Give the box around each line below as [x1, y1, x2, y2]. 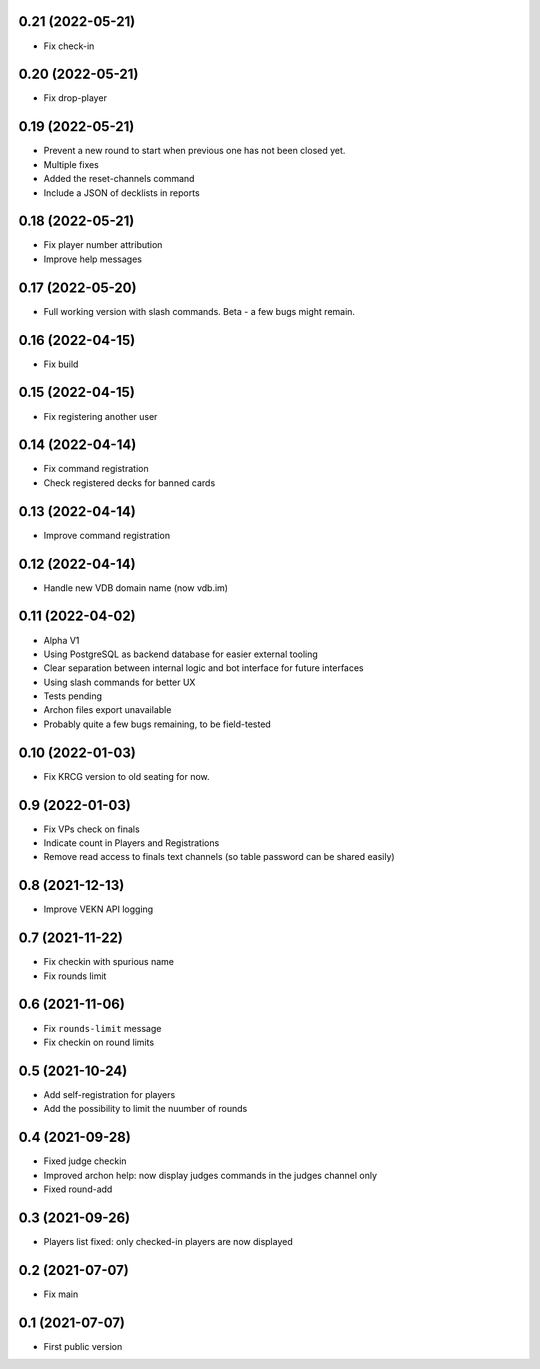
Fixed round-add [43, 1183, 113, 1195]
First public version [43, 1340, 123, 1352]
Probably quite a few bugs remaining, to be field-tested [43, 718, 272, 730]
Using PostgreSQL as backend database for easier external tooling [43, 648, 319, 660]
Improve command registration [43, 529, 170, 541]
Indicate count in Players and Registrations [43, 837, 220, 849]
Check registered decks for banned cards [43, 476, 216, 489]
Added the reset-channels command [43, 173, 195, 185]
